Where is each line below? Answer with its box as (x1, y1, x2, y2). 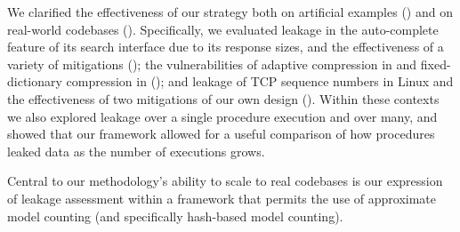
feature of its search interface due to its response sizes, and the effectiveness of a (7, 37, 444, 56)
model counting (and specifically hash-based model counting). (7, 206, 343, 225)
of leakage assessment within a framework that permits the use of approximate (7, 188, 437, 207)
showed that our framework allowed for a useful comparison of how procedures (7, 124, 435, 143)
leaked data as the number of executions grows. (7, 141, 265, 160)
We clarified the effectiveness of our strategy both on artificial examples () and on (7, 3, 453, 20)
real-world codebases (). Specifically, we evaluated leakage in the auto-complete (7, 20, 439, 38)
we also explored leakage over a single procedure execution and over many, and (7, 107, 438, 125)
